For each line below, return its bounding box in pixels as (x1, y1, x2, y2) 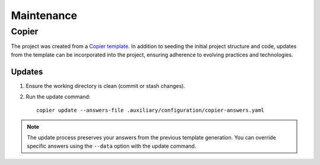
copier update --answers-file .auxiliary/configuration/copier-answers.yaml (36, 107, 265, 114)
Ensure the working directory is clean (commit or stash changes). (25, 82, 185, 89)
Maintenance (11, 9, 78, 22)
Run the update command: (25, 93, 91, 100)
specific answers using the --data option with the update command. (27, 142, 197, 150)
